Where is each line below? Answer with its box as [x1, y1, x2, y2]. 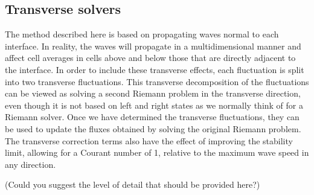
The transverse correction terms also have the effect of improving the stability [5, 134, 293, 147]
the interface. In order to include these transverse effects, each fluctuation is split [5, 63, 304, 75]
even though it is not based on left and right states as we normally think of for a [5, 98, 304, 111]
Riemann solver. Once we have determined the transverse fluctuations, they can [5, 110, 300, 123]
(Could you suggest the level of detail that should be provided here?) [5, 178, 260, 191]
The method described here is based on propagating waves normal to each [5, 28, 279, 40]
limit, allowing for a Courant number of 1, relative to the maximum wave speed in [5, 146, 309, 159]
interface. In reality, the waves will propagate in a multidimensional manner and [5, 39, 301, 52]
